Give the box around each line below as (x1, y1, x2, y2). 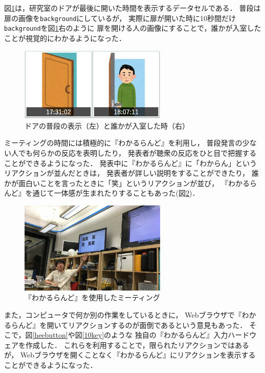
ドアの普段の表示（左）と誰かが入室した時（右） (25, 120, 189, 131)
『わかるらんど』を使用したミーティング (25, 292, 160, 303)
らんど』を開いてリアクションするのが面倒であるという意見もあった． (11, 319, 247, 330)
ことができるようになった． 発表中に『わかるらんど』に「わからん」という (4, 157, 257, 168)
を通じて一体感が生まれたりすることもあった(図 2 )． (25, 188, 200, 198)
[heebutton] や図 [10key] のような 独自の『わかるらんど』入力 (32, 329, 228, 340)
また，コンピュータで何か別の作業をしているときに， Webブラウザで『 (4, 309, 242, 320)
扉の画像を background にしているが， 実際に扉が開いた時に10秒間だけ (4, 12, 236, 23)
